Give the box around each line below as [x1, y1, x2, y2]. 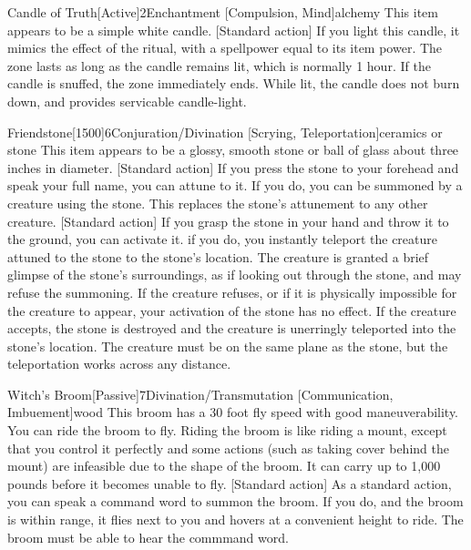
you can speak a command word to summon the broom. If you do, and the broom [7, 492, 464, 511]
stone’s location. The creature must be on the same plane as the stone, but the [7, 336, 448, 355]
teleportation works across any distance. [7, 354, 231, 373]
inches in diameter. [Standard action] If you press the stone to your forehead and [7, 158, 459, 177]
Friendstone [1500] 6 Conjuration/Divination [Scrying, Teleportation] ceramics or [7, 122, 443, 141]
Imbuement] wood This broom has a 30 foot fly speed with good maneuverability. [7, 402, 459, 422]
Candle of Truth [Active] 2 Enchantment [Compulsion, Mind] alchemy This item [7, 3, 438, 21]
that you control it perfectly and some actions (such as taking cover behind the [7, 438, 449, 457]
